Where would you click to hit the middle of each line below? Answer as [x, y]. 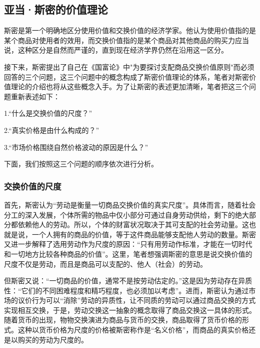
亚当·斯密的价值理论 [56, 9]
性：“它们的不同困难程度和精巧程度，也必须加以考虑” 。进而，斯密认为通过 [126, 290]
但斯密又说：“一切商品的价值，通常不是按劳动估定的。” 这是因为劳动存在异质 [128, 281]
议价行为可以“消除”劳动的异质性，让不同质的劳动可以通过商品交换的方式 [137, 300]
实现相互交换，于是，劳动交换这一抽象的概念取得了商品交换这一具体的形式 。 [130, 310]
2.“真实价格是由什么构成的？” [52, 130]
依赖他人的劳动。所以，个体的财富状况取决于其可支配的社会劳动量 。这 [133, 224]
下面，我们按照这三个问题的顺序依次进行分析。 [81, 164]
